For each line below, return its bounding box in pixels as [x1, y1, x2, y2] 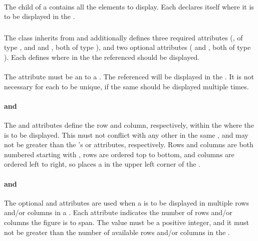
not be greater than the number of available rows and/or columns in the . [4, 227, 230, 237]
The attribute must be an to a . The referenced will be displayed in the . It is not [4, 71, 254, 82]
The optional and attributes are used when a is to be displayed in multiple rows [4, 197, 249, 208]
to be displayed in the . [4, 11, 75, 21]
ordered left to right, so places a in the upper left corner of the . [4, 159, 200, 169]
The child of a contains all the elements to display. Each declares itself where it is [4, 1, 254, 11]
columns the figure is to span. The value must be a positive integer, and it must [4, 217, 249, 228]
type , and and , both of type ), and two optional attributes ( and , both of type [4, 42, 251, 52]
